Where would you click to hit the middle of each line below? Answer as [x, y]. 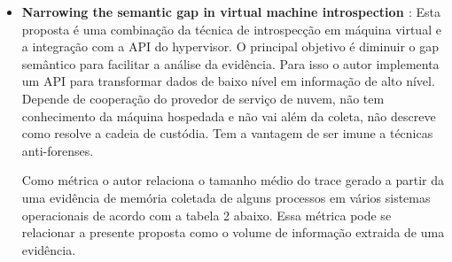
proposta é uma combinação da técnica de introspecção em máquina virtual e [231, 29]
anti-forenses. [58, 150]
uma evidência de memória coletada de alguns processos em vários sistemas [226, 197]
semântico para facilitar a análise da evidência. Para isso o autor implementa [230, 63]
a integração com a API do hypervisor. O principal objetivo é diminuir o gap [230, 46]
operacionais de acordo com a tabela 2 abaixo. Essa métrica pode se [207, 215]
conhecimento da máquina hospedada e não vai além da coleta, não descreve [229, 116]
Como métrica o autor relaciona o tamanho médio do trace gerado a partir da [233, 180]
